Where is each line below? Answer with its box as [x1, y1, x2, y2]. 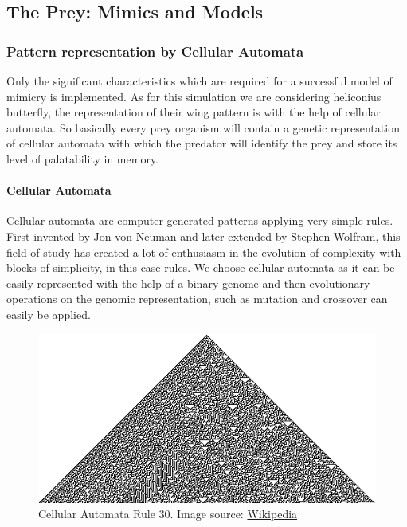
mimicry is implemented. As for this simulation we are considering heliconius [6, 88, 382, 104]
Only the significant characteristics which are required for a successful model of [6, 73, 393, 88]
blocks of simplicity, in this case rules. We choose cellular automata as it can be [6, 259, 395, 276]
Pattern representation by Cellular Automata [6, 41, 304, 61]
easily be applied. [6, 305, 91, 322]
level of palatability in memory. [6, 150, 159, 167]
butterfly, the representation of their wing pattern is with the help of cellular [6, 104, 381, 120]
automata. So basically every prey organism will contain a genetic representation [6, 119, 400, 136]
